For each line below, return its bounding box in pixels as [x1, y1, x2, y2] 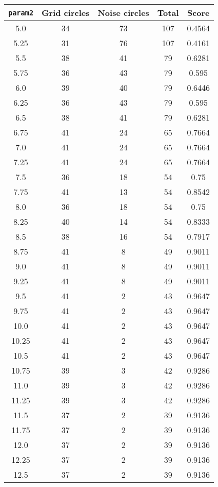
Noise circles [97, 7, 149, 18]
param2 [8, 8, 34, 17]
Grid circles [42, 7, 90, 18]
